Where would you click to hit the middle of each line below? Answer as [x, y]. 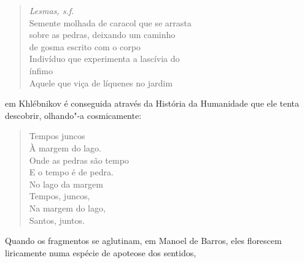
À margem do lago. [65, 147]
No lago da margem [66, 184]
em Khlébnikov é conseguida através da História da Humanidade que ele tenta [152, 103]
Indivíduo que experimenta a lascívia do [104, 59]
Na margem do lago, [67, 208]
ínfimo [41, 70]
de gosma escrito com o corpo [85, 46]
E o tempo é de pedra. [71, 172]
